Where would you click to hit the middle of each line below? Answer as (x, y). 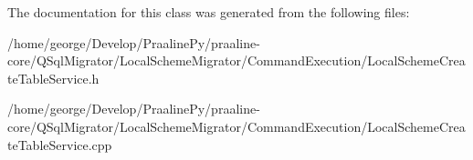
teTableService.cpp (60, 144)
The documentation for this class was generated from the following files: (209, 12)
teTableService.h (53, 78)
